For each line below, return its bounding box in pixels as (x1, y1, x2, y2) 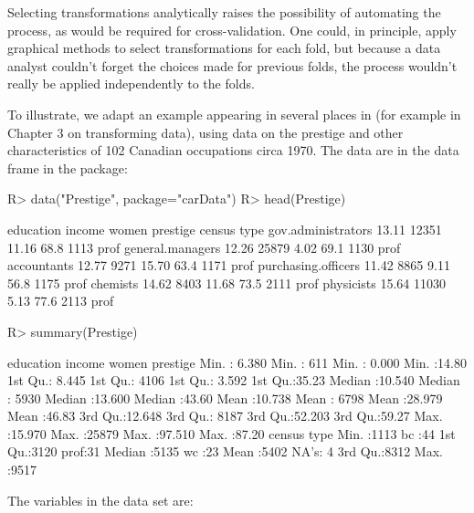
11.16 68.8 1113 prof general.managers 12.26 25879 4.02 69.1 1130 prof (7, 237, 401, 256)
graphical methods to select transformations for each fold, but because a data (7, 38, 441, 58)
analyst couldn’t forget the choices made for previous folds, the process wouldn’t (7, 56, 458, 75)
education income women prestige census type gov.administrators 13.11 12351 (7, 219, 442, 238)
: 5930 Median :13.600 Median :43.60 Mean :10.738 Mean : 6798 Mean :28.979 (7, 388, 443, 407)
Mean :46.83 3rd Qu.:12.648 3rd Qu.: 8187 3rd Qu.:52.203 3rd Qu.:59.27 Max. (7, 406, 443, 425)
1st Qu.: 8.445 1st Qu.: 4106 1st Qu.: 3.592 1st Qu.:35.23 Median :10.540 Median (7, 371, 460, 390)
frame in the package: (7, 158, 128, 177)
